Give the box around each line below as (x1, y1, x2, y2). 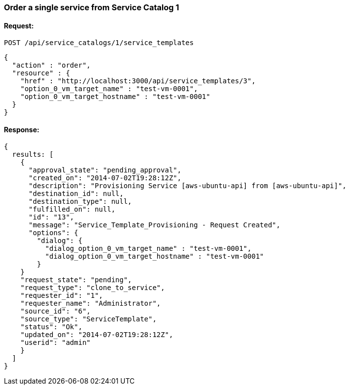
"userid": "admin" (20, 339, 91, 347)
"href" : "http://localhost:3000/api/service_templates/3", (20, 77, 256, 85)
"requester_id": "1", (20, 292, 103, 300)
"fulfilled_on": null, (28, 205, 116, 214)
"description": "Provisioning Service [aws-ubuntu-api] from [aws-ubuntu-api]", (28, 182, 347, 190)
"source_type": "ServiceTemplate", (20, 315, 157, 323)
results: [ (12, 150, 54, 159)
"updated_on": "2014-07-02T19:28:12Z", (20, 331, 173, 339)
